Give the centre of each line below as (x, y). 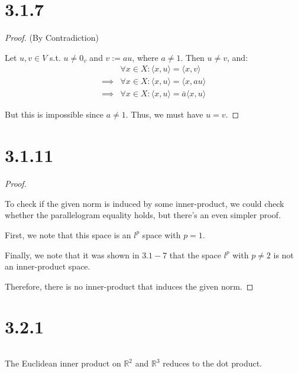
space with (161, 234)
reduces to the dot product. (212, 363)
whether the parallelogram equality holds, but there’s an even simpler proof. (143, 215)
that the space (195, 254)
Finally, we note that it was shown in (72, 254)
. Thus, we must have (164, 114)
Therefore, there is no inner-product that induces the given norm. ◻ (129, 286)
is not (284, 254)
